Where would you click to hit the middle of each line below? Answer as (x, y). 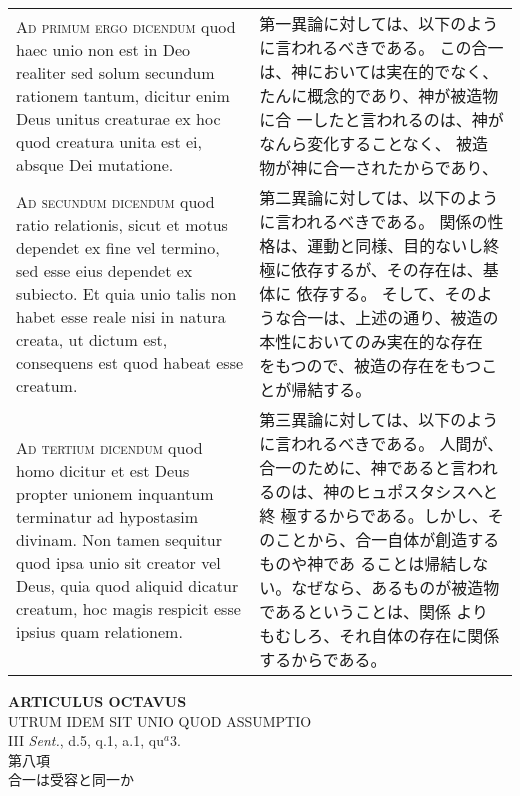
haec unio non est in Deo (103, 49)
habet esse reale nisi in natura (121, 316)
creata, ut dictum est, (92, 339)
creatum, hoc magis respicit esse (128, 608)
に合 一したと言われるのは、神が (381, 119)
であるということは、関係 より (374, 611)
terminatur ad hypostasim (107, 516)
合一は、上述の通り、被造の (395, 317)
